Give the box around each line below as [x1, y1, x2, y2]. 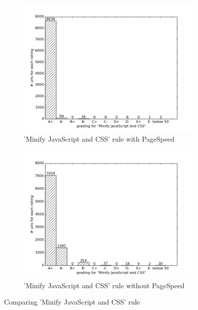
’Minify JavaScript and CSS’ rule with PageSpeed [24, 133, 175, 144]
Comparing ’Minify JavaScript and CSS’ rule [4, 297, 140, 307]
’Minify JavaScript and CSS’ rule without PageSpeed [24, 280, 185, 290]
